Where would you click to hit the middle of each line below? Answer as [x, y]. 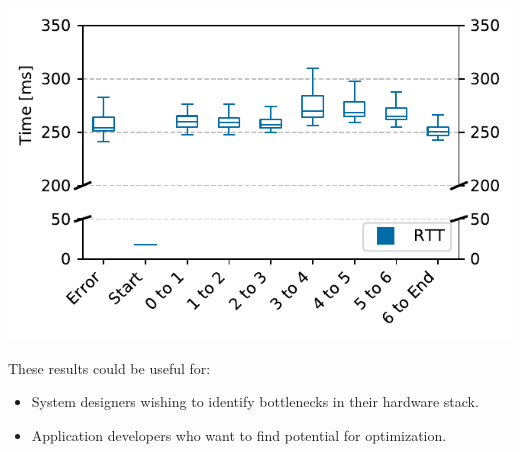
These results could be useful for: [109, 367]
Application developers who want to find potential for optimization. [239, 434]
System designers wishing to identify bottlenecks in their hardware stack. [255, 401]
